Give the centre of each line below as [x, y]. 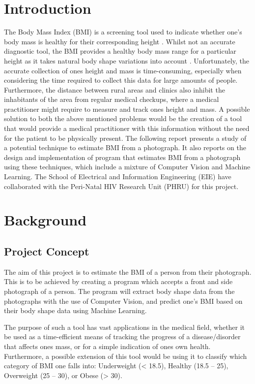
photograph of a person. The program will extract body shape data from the [119, 291]
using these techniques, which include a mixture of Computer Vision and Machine [127, 167]
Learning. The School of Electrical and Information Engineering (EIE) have [118, 176]
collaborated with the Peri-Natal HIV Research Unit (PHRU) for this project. [121, 186]
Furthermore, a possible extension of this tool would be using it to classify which [126, 356]
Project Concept [47, 251]
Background [45, 220]
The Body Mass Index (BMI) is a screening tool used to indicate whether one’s [123, 32]
